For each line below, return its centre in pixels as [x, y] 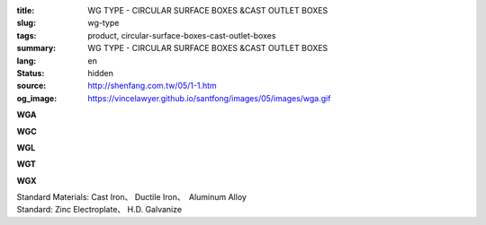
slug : [26, 23]
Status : [31, 73]
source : [31, 86]
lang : [27, 61]
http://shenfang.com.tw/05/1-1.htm [153, 86]
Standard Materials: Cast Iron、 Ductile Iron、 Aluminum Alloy [132, 197]
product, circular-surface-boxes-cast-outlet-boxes [182, 35]
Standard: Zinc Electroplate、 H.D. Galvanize [99, 210]
